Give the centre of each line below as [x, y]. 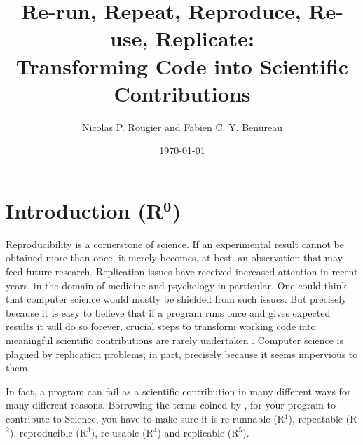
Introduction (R [84, 210]
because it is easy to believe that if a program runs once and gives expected [168, 312]
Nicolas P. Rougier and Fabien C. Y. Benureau [182, 126]
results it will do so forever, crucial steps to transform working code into [161, 326]
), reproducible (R [48, 432]
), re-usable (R [122, 432]
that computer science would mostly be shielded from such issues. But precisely [176, 299]
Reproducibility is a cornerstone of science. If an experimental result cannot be [175, 244]
